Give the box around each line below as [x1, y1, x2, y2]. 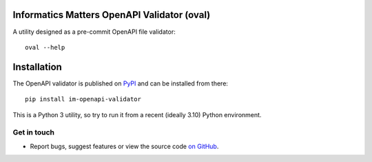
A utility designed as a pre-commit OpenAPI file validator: [12, 28, 176, 36]
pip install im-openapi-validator [25, 95, 141, 103]
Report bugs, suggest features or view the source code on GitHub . [30, 142, 219, 150]
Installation [12, 61, 62, 72]
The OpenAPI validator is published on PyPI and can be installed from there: [12, 79, 229, 88]
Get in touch [12, 128, 55, 137]
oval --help [25, 43, 65, 51]
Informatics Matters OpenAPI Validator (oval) [12, 9, 211, 21]
